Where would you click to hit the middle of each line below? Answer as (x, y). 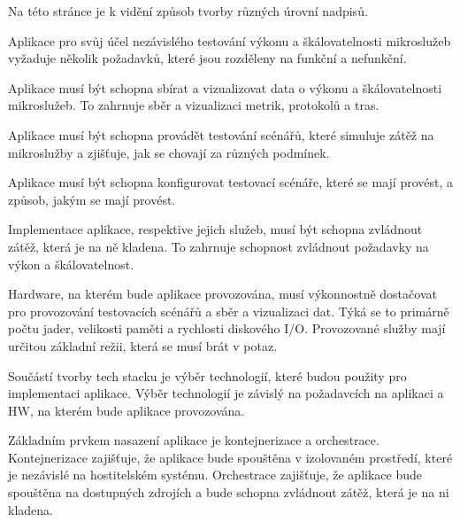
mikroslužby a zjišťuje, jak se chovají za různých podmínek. (169, 152)
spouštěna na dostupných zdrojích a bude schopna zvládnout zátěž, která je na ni (229, 492)
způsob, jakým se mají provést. (92, 199)
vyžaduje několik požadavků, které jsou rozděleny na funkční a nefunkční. (207, 58)
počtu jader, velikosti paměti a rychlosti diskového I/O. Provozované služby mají (227, 328)
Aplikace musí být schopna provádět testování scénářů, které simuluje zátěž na (221, 134)
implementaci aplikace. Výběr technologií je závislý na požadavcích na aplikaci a (226, 393)
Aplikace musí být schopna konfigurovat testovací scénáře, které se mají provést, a (231, 182)
